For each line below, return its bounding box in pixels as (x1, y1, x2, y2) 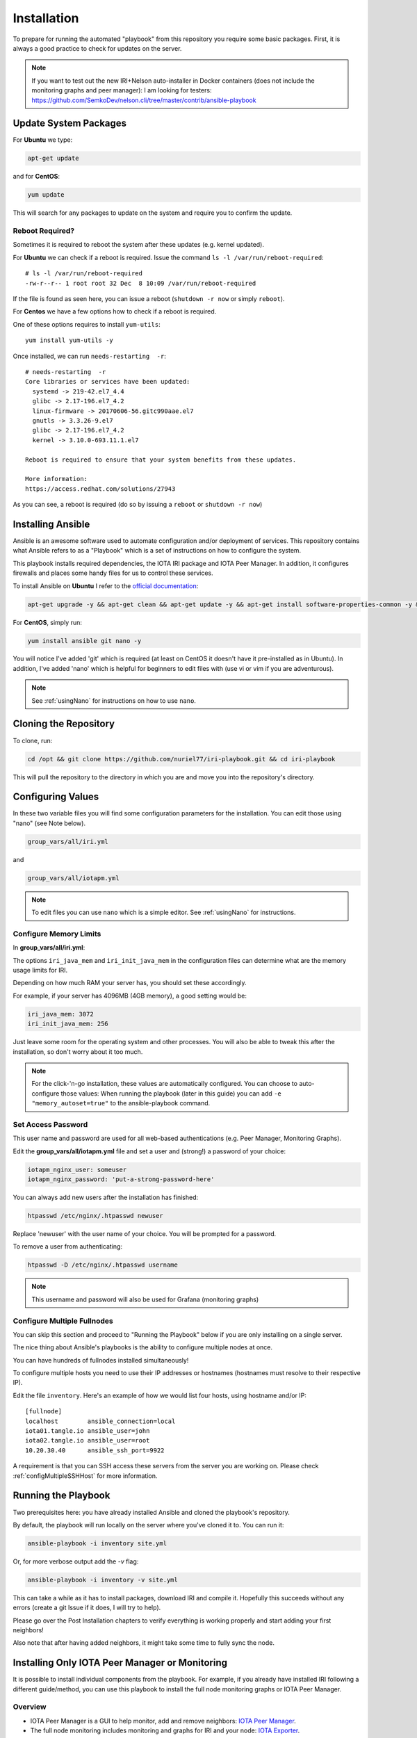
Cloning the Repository (13, 718, 115, 730)
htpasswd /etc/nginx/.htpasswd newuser (27, 1212, 163, 1220)
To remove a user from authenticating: (13, 1242, 123, 1251)
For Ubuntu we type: (13, 136, 73, 144)
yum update (27, 191, 65, 199)
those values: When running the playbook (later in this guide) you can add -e (60, 1089, 281, 1098)
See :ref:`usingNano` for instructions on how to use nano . (31, 696, 196, 705)
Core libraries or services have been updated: (25, 377, 190, 386)
